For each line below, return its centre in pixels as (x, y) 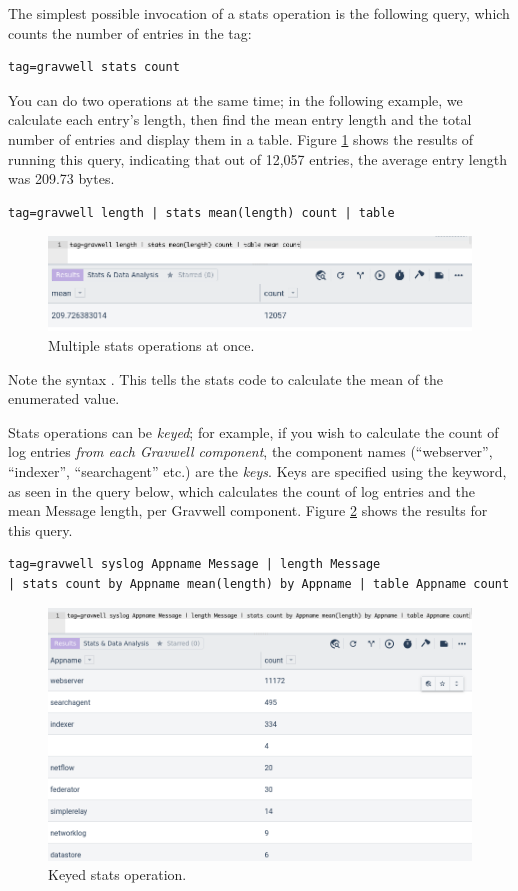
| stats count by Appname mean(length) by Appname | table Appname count (259, 583)
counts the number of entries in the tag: (130, 32)
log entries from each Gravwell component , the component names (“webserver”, (250, 451)
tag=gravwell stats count (94, 67)
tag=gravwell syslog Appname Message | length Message (194, 564)
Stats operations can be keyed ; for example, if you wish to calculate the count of (253, 431)
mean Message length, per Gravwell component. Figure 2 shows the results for (248, 510)
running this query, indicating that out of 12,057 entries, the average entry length (257, 158)
